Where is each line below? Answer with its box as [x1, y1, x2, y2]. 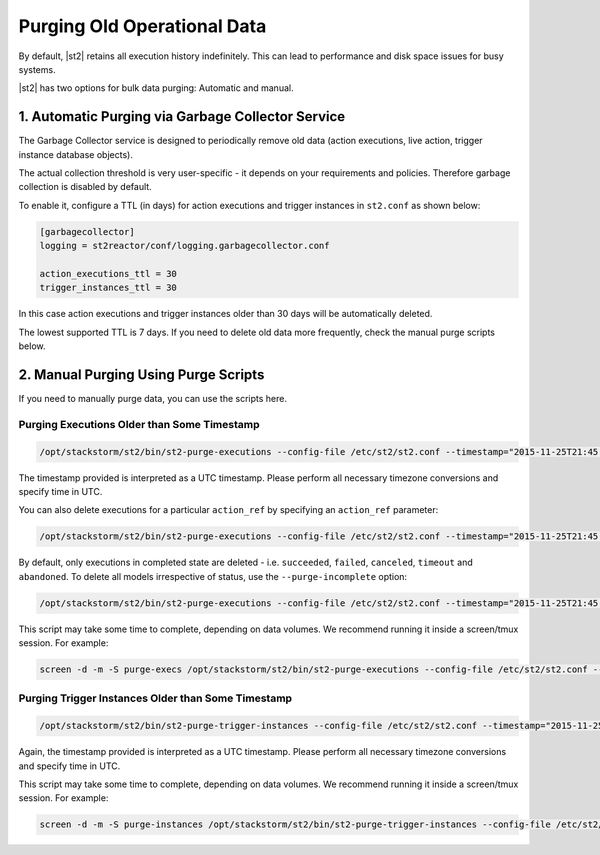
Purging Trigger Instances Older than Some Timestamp [18, 691, 293, 705]
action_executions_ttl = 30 [39, 268, 177, 279]
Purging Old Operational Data [18, 15, 267, 37]
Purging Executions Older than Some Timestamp [18, 417, 260, 431]
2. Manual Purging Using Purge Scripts [18, 366, 265, 383]
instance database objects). [18, 148, 134, 160]
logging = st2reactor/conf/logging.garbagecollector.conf [39, 240, 330, 252]
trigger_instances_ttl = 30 [39, 282, 177, 294]
